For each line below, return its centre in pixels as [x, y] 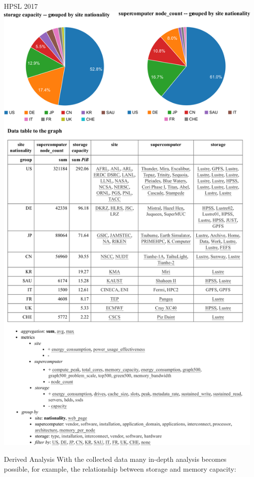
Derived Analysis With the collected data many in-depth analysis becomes [115, 459]
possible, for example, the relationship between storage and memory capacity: [120, 468]
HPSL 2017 [21, 6]
